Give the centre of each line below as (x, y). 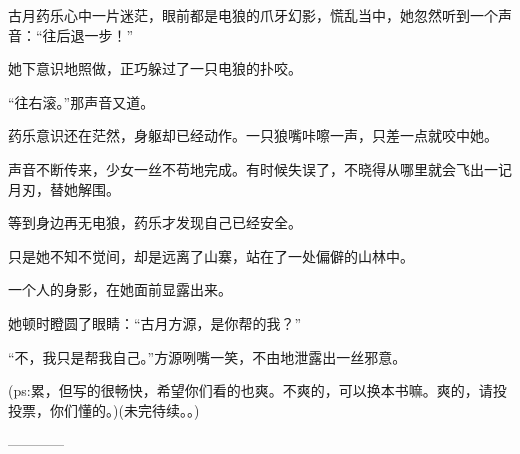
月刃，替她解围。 (64, 188)
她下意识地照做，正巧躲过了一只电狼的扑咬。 (155, 68)
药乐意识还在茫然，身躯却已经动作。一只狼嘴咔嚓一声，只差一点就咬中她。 (253, 135)
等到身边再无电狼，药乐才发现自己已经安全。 (155, 222)
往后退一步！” (88, 34)
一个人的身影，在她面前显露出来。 (120, 289)
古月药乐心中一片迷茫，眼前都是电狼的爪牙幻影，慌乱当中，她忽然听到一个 (253, 15)
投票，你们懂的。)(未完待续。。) (104, 409)
